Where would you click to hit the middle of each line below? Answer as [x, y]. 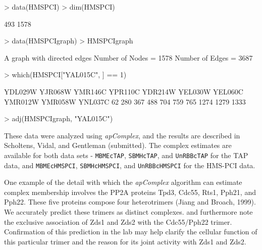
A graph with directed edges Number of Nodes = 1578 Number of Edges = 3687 [128, 57]
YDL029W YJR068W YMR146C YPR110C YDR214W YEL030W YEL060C [124, 91]
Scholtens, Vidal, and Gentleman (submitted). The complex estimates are [118, 145]
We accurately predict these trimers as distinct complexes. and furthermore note [128, 212]
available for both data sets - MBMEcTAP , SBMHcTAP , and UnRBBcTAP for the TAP [126, 155]
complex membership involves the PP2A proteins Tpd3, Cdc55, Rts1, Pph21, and [130, 192]
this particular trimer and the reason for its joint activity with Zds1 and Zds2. [125, 241]
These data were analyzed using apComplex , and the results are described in [122, 135]
